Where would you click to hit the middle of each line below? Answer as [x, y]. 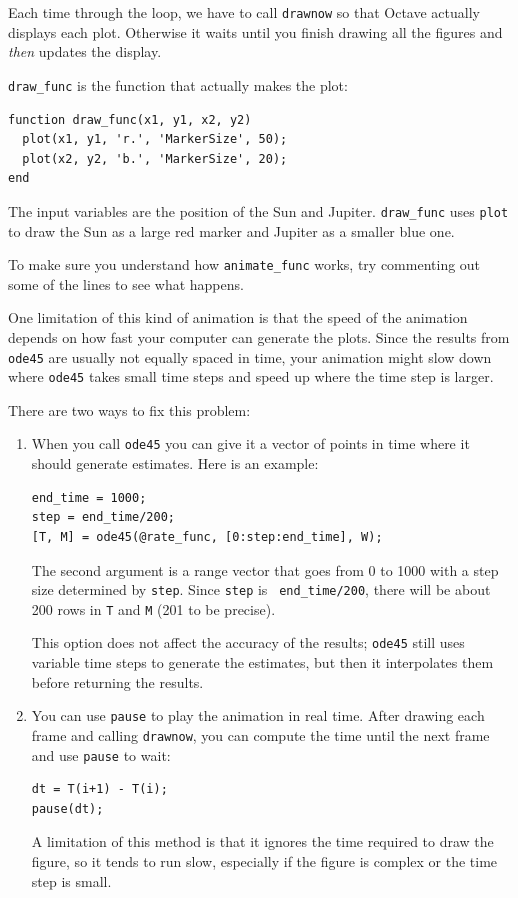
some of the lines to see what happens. [126, 283]
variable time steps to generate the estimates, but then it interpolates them [262, 662]
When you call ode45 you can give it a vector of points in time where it [250, 443]
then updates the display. [85, 51]
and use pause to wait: [101, 754]
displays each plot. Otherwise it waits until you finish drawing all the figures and [255, 31]
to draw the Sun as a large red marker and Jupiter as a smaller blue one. [231, 230]
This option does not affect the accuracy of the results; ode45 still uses [248, 642]
